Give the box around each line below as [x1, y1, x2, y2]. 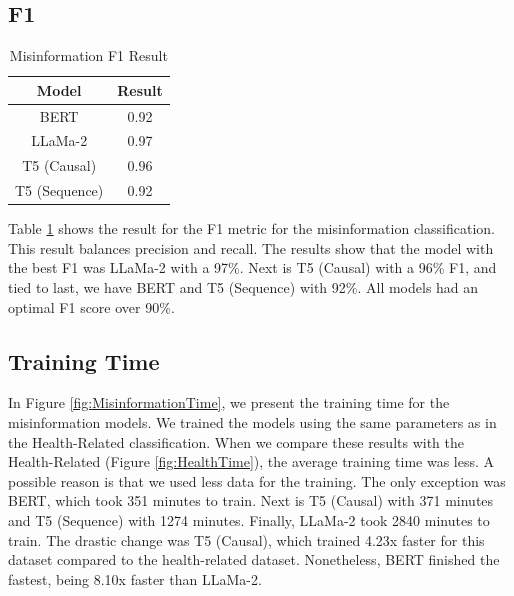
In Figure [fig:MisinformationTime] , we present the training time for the [8, 392, 450, 413]
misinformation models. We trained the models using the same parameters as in [8, 412, 497, 433]
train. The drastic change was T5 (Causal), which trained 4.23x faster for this [8, 529, 485, 550]
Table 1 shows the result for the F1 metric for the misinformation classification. [8, 218, 495, 239]
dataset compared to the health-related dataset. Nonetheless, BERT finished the [8, 549, 500, 570]
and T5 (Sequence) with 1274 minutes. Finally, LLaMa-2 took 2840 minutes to [8, 510, 490, 530]
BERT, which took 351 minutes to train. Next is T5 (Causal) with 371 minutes [8, 490, 494, 511]
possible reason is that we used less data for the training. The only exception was [8, 470, 506, 491]
